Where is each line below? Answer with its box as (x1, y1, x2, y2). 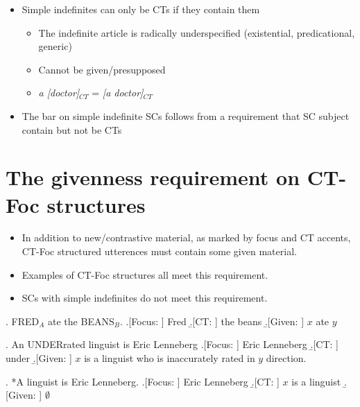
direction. (266, 351, 307, 365)
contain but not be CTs (22, 122, 122, 137)
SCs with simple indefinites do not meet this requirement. (22, 291, 268, 305)
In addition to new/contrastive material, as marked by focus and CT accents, (22, 230, 351, 245)
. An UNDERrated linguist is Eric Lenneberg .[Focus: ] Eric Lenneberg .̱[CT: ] (6, 337, 338, 352)
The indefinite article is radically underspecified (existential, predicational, (38, 25, 355, 40)
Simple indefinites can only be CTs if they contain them (22, 2, 260, 16)
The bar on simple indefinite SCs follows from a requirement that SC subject (22, 108, 350, 123)
